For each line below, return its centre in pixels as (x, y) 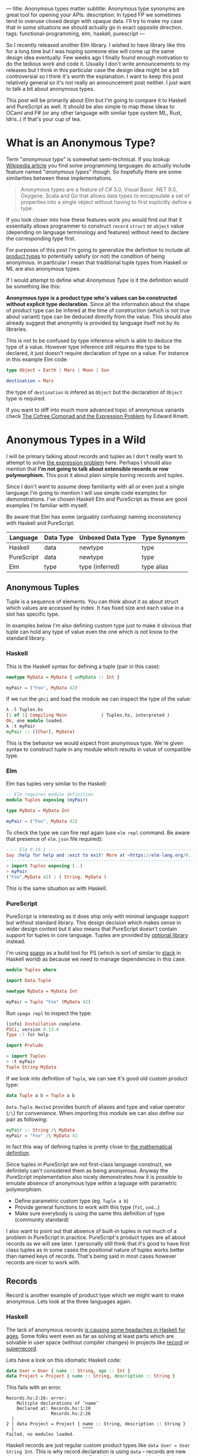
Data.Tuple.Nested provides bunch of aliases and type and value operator (96, 1107)
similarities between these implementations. (60, 178)
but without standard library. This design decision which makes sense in (94, 923)
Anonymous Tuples (43, 588)
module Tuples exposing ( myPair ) (47, 800)
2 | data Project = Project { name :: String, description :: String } (96, 1424)
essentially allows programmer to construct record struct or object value (95, 226)
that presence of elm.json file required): (55, 839)
